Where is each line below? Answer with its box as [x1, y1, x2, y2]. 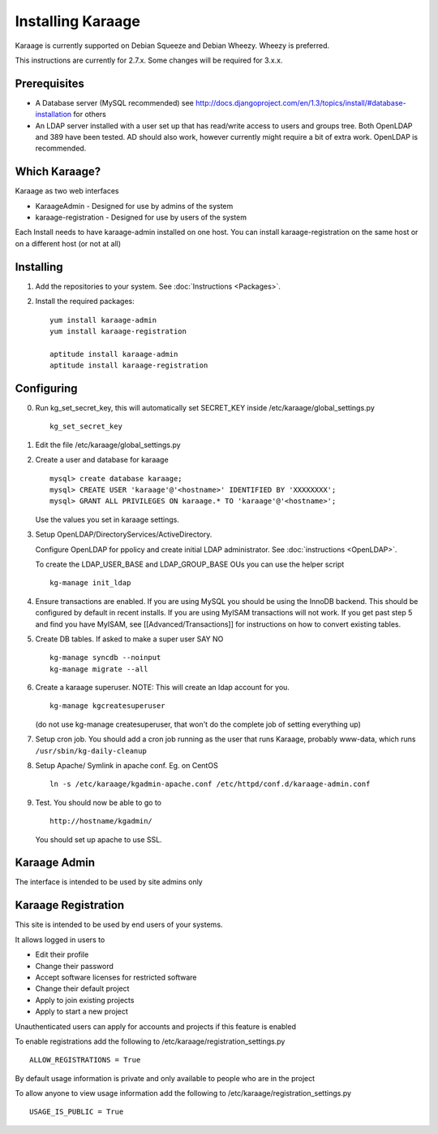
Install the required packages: [35, 297, 135, 306]
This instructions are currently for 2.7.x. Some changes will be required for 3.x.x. [15, 55, 283, 65]
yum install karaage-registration [49, 326, 187, 336]
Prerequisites [15, 76, 84, 90]
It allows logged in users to [15, 935, 105, 945]
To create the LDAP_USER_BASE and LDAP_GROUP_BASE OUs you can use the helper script [35, 559, 345, 569]
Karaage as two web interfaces [15, 186, 119, 196]
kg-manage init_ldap [49, 578, 131, 588]
